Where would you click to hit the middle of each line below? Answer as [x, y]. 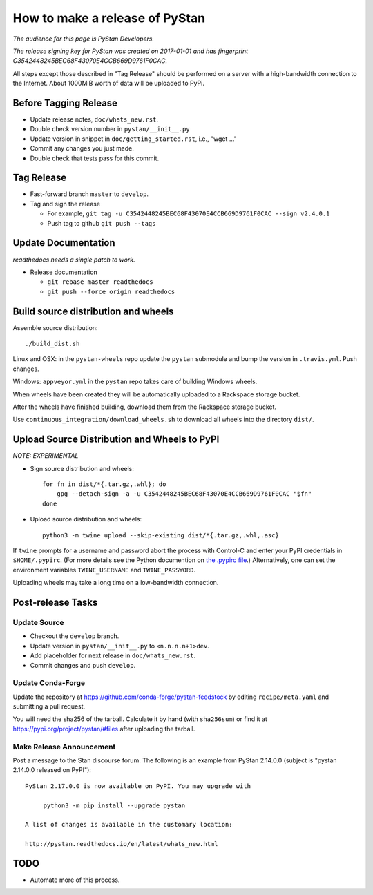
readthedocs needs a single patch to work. [74, 260]
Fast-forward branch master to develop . [89, 194]
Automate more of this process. [75, 880]
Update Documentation [64, 243]
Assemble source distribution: [55, 327]
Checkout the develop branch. [75, 636]
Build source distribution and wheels [93, 311]
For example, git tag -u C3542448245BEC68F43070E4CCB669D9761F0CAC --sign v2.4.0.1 [189, 213]
